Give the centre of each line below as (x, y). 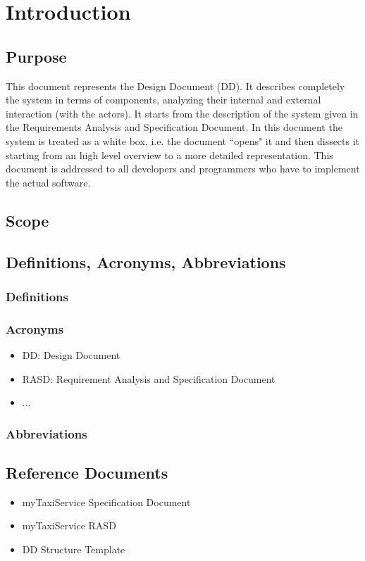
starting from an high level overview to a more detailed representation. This (169, 155)
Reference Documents (87, 472)
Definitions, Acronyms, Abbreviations (146, 261)
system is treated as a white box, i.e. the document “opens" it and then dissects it (183, 140)
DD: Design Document (71, 354)
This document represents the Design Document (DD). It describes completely (175, 86)
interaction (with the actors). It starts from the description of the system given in (182, 113)
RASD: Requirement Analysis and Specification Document (149, 378)
